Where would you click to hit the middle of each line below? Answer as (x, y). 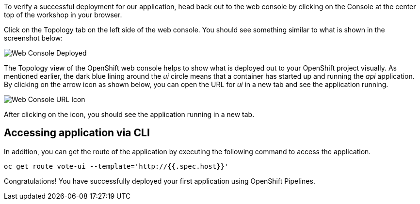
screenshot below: (33, 38)
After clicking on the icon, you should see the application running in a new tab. (129, 114)
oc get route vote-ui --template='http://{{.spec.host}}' (116, 166)
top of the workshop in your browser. (63, 15)
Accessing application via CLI (77, 133)
